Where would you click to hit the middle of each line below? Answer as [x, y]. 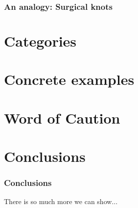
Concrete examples [69, 79]
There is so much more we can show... [61, 201]
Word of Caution [62, 117]
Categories [40, 41]
